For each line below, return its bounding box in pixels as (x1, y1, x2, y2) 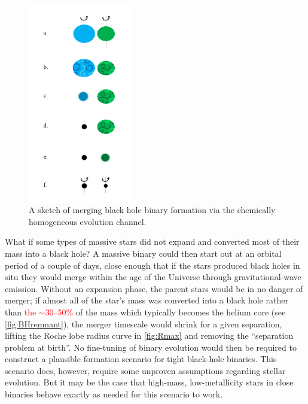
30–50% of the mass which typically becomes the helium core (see (45, 305, 286, 318)
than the (5, 305, 36, 318)
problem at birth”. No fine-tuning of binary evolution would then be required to (5, 341, 297, 353)
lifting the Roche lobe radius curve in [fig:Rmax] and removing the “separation (5, 329, 294, 342)
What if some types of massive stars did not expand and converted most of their (5, 235, 300, 248)
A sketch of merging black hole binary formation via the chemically (29, 203, 276, 216)
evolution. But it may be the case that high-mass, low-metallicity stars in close (5, 376, 294, 388)
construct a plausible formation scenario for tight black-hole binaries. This (5, 353, 277, 365)
